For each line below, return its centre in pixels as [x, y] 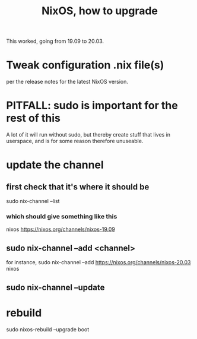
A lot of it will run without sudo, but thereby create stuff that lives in [88, 135]
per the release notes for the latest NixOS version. [67, 82]
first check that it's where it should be [78, 187]
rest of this [33, 118]
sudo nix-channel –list [33, 201]
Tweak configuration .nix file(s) [85, 65]
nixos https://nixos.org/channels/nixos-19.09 [61, 229]
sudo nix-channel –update [55, 287]
